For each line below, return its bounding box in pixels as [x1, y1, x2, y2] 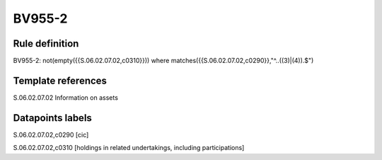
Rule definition [13, 38, 79, 50]
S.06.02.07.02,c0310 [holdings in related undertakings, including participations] [13, 144, 245, 152]
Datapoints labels [13, 112, 92, 124]
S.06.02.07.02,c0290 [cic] [13, 130, 89, 139]
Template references [13, 74, 108, 86]
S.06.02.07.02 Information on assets [13, 93, 118, 102]
